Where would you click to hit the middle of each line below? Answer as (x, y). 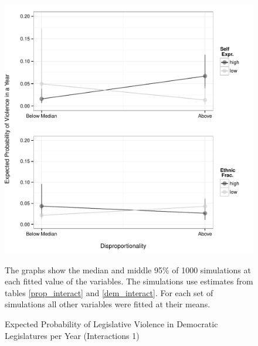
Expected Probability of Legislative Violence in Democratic (111, 323)
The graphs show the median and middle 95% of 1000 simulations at (128, 269)
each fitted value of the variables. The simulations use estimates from (129, 281)
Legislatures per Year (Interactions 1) (72, 335)
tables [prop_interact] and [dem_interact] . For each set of (109, 292)
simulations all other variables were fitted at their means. (108, 304)
